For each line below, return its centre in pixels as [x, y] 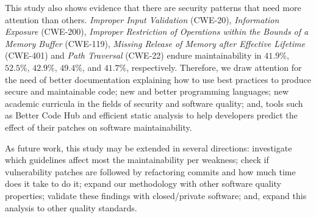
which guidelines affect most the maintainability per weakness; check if [137, 160]
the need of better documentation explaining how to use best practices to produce [158, 79]
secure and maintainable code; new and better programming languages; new [147, 91]
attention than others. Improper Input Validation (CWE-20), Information [142, 19]
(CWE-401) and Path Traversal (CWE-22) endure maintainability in [133, 55]
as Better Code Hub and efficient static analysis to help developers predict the [151, 115]
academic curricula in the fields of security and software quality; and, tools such [154, 103]
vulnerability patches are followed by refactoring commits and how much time [150, 171]
